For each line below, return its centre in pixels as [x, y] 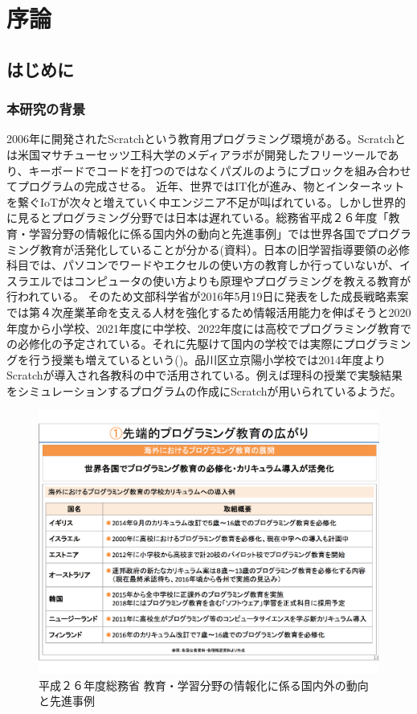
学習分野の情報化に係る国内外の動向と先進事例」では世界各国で [197, 233]
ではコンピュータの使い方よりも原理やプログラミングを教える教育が [231, 280]
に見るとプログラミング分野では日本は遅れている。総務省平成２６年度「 [198, 217]
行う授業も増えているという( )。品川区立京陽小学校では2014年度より [207, 359]
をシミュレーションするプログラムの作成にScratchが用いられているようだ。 [204, 390]
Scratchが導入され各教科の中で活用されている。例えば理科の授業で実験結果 [205, 375]
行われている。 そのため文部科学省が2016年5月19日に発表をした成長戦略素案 [208, 296]
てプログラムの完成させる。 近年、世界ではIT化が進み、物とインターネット [206, 186]
